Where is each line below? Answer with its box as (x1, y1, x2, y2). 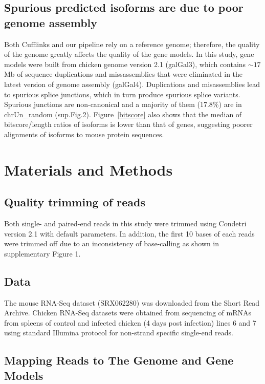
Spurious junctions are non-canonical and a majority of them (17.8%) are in (4, 99, 242, 110)
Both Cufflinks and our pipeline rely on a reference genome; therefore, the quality (4, 38, 260, 49)
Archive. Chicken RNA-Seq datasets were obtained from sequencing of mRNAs (4, 307, 251, 318)
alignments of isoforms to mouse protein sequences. (4, 129, 164, 139)
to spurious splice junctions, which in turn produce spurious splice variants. (4, 89, 240, 99)
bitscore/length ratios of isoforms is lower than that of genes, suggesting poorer (4, 119, 253, 130)
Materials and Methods (4, 159, 173, 180)
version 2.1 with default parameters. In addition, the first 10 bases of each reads (4, 228, 255, 239)
